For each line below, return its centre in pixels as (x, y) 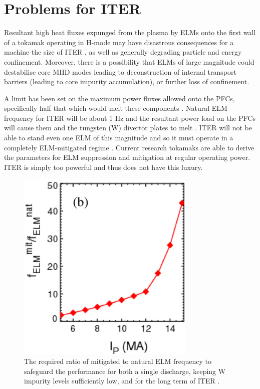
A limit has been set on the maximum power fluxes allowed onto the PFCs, (119, 98)
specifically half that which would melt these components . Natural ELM (116, 108)
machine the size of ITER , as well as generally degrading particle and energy (123, 52)
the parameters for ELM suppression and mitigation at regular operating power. (127, 157)
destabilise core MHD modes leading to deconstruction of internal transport (120, 71)
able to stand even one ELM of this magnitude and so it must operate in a (119, 138)
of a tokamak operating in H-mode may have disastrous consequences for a (119, 42)
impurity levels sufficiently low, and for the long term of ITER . (122, 381)
